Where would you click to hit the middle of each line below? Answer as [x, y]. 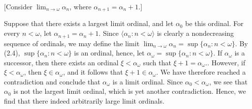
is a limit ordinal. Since [148, 81]
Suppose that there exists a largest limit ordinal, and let [89, 23]
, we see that [228, 81]
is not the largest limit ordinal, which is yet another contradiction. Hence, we [130, 91]
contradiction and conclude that [52, 81]
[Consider [18, 6]
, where [80, 6]
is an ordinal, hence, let [109, 53]
